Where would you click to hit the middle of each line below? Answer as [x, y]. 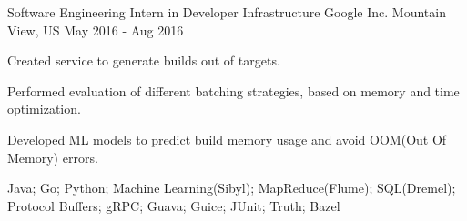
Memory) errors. [53, 157]
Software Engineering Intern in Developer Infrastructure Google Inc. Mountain [227, 12]
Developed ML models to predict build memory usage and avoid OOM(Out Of [227, 139]
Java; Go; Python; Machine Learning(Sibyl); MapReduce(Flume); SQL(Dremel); [232, 188]
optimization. [44, 109]
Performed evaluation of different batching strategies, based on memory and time [233, 90]
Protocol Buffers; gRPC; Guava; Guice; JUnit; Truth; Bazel [174, 205]
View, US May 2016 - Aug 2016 [96, 30]
